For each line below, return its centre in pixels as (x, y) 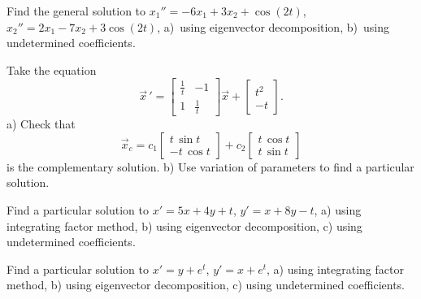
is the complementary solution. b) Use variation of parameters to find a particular (210, 166)
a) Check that (41, 124)
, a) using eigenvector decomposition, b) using (273, 26)
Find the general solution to (76, 11)
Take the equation (52, 69)
